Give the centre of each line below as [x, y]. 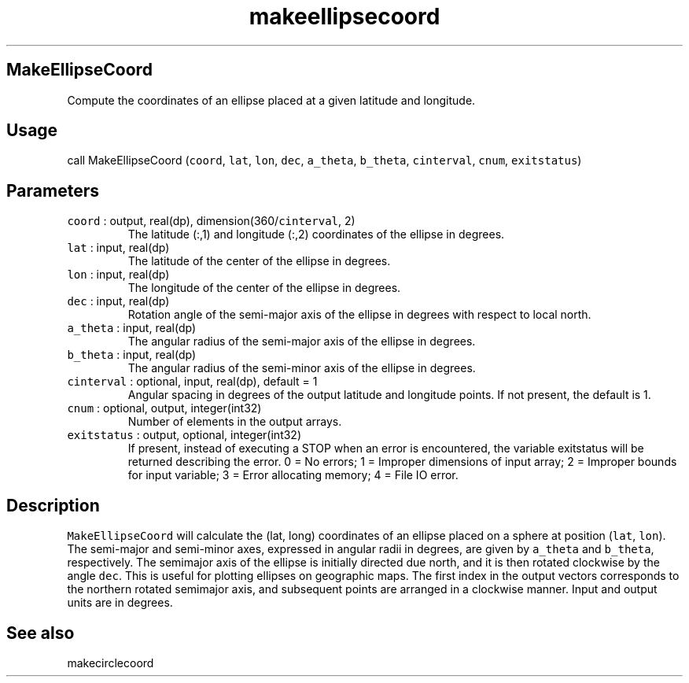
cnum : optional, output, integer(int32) [164, 408]
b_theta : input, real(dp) [132, 355]
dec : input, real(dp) [118, 301]
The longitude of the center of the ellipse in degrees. [264, 288]
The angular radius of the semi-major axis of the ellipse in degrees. [302, 341]
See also [41, 633]
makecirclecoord [111, 663]
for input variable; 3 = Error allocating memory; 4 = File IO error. [293, 475]
